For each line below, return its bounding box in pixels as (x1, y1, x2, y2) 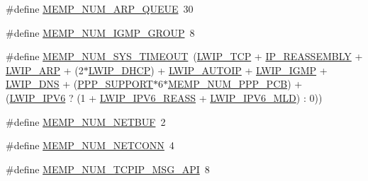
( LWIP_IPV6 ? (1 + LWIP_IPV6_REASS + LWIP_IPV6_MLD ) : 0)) (6, 90, 323, 105)
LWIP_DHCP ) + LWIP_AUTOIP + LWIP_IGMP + (88, 62, 328, 77)
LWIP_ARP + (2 (6, 62, 84, 77)
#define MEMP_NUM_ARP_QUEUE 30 (6, 1, 194, 16)
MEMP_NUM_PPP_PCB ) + (167, 76, 303, 91)
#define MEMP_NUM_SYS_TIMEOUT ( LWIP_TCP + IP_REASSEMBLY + (6, 49, 363, 64)
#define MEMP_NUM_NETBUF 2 (6, 114, 166, 129)
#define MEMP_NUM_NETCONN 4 (6, 138, 174, 153)
